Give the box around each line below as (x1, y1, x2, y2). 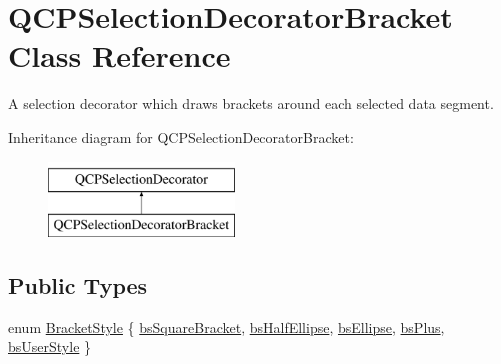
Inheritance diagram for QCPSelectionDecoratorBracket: (8, 126, 354, 147)
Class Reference (8, 35, 231, 76)
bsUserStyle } (8, 336, 92, 357)
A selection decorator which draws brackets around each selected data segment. (8, 93, 494, 114)
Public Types (8, 270, 148, 301)
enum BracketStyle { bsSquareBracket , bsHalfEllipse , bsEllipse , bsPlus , (8, 316, 445, 337)
